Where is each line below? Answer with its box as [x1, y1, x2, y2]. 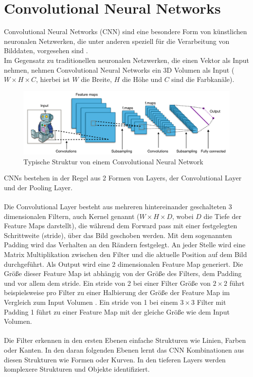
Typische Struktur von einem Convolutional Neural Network [23, 156, 203, 166]
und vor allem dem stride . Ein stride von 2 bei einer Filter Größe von [4, 278, 211, 288]
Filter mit [197, 297, 226, 307]
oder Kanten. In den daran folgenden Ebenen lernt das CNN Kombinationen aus [4, 344, 244, 355]
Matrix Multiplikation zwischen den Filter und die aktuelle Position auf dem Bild [4, 249, 247, 259]
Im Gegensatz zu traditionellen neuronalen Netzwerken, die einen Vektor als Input [4, 55, 250, 65]
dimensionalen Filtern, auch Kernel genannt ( [4, 211, 140, 221]
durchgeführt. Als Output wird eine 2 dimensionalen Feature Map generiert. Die [4, 258, 243, 269]
